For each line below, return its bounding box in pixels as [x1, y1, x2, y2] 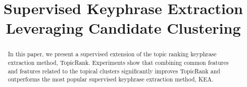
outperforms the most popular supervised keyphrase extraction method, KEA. [8, 75, 214, 83]
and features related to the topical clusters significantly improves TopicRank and [8, 66, 220, 75]
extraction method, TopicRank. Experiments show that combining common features [8, 58, 229, 67]
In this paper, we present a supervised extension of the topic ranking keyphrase [8, 50, 217, 58]
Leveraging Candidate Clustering [6, 18, 241, 38]
